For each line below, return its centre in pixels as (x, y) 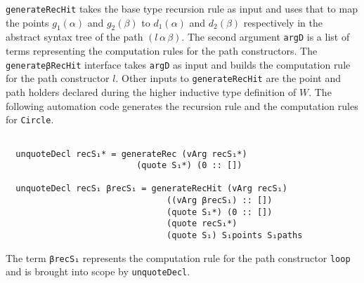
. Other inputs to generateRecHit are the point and (228, 78)
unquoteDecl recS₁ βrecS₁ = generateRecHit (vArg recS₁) (151, 189)
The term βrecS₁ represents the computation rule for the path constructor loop (178, 257)
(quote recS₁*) (202, 224)
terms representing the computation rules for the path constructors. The (162, 51)
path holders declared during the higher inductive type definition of (151, 92)
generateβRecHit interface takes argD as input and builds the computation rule (178, 64)
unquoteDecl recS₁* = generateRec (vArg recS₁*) (131, 154)
